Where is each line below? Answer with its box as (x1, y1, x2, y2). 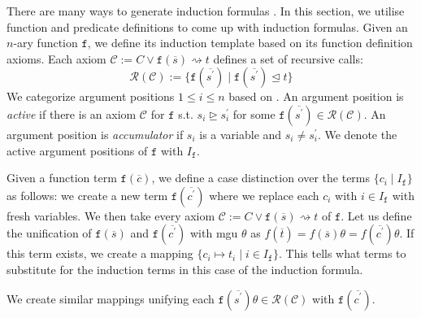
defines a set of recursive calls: (213, 50, 363, 67)
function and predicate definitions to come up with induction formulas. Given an (7, 18, 408, 35)
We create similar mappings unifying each (7, 290, 215, 307)
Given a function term (7, 169, 117, 186)
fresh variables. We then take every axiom (7, 207, 215, 224)
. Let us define (341, 207, 412, 224)
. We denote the (317, 125, 397, 142)
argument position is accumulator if (7, 125, 184, 142)
